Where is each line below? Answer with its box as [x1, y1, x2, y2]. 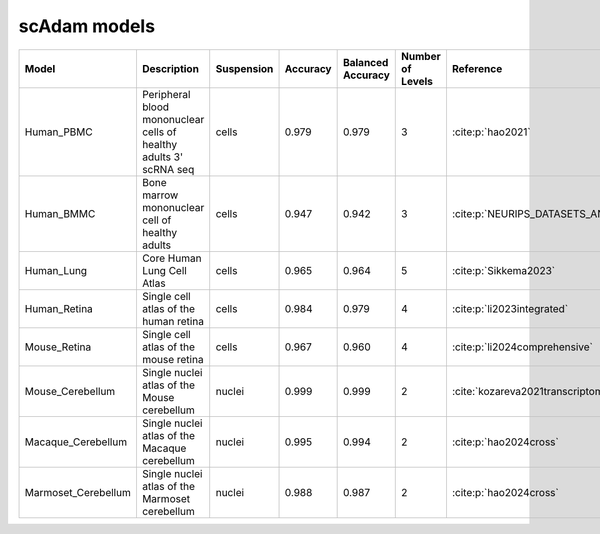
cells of [141, 125, 177, 139]
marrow [141, 188, 179, 202]
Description [141, 61, 200, 75]
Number [401, 49, 441, 63]
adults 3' [141, 150, 184, 164]
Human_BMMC [24, 206, 96, 220]
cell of [141, 213, 172, 227]
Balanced [342, 55, 389, 69]
